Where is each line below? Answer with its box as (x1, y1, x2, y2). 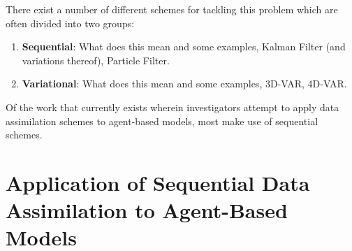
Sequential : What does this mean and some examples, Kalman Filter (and (22, 39, 346, 54)
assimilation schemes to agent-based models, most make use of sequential (6, 113, 318, 128)
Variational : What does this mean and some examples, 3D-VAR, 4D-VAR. (22, 76, 347, 91)
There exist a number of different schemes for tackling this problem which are (6, 2, 338, 16)
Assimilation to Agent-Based (6, 196, 288, 224)
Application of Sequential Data (6, 168, 310, 196)
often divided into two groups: (6, 15, 135, 30)
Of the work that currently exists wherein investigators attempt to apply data (6, 99, 339, 114)
